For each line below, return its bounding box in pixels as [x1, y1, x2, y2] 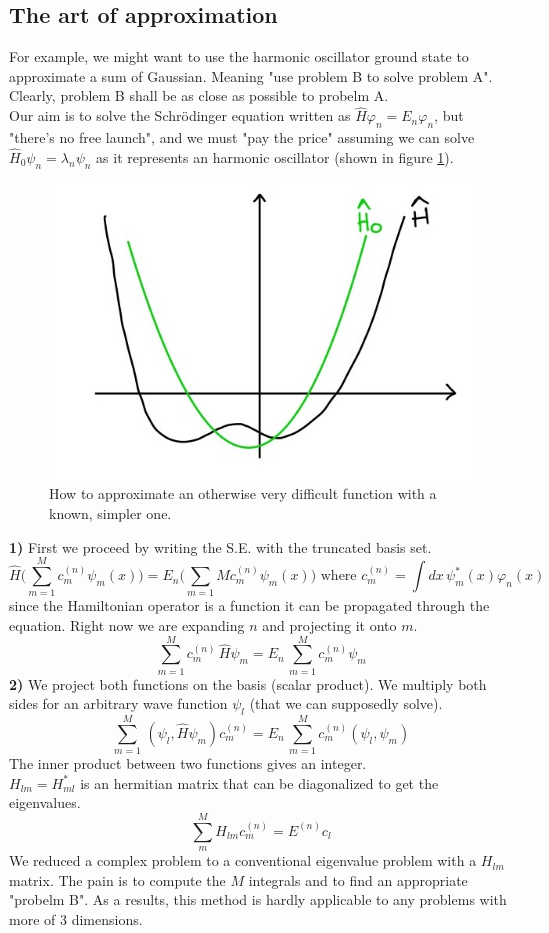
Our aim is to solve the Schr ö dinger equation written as [9, 105, 351, 126]
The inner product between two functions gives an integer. [9, 753, 367, 774]
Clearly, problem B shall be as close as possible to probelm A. [9, 85, 389, 106]
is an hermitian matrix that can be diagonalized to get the [80, 772, 439, 793]
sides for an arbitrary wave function [9, 693, 228, 714]
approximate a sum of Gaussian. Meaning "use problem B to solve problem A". [9, 65, 493, 86]
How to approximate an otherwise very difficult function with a [49, 483, 437, 504]
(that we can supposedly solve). [249, 693, 443, 714]
